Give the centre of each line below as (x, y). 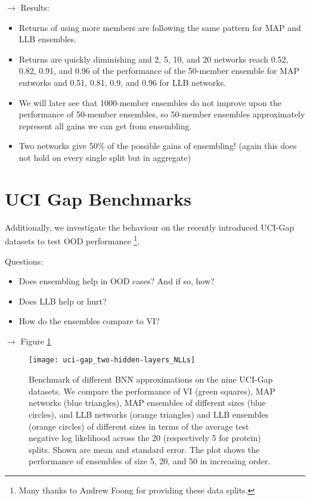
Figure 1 (36, 341)
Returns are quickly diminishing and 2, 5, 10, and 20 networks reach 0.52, (154, 59)
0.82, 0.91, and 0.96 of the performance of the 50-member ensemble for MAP (159, 71)
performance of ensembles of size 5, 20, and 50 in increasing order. (150, 461)
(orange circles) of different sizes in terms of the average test (139, 426)
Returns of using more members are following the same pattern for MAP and (160, 27)
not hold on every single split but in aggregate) (105, 157)
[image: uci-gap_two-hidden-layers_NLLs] (112, 360)
